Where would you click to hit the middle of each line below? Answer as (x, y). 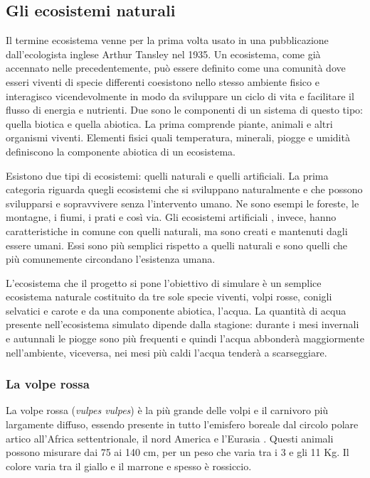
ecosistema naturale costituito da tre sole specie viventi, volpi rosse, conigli (169, 297)
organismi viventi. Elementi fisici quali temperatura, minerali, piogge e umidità (178, 137)
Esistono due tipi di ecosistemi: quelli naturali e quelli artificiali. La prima (167, 175)
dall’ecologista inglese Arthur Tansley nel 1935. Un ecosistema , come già (163, 54)
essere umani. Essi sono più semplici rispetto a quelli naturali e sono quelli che (177, 245)
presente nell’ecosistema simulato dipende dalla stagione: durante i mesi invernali (183, 324)
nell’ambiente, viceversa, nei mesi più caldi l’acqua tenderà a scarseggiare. (166, 352)
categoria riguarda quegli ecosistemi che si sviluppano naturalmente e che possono (184, 189)
